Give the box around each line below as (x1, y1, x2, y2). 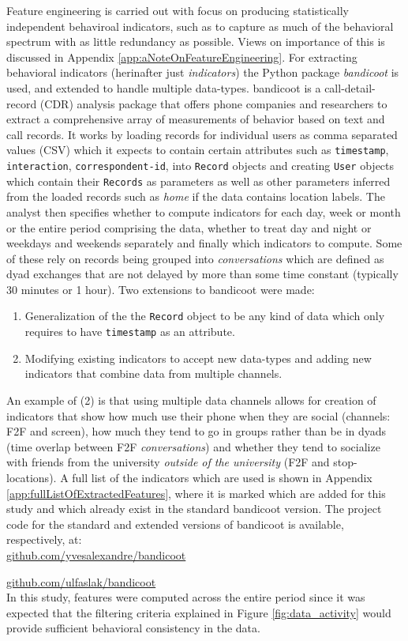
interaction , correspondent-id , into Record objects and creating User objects (6, 157, 395, 173)
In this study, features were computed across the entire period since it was (6, 589, 365, 605)
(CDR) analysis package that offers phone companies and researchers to (39, 95, 387, 111)
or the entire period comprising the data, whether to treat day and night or (6, 219, 372, 236)
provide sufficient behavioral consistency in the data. (6, 620, 260, 636)
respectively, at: (6, 531, 82, 548)
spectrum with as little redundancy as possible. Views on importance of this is (6, 33, 385, 50)
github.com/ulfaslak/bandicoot (6, 573, 156, 590)
